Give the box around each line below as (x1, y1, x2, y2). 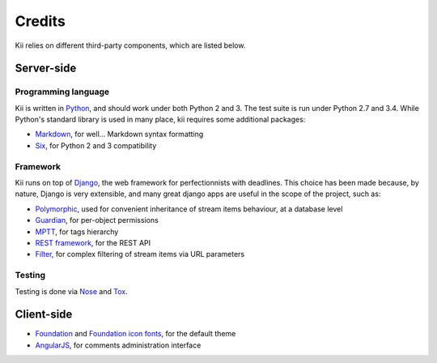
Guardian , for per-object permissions (35, 216, 159, 225)
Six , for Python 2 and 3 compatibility (35, 140, 157, 150)
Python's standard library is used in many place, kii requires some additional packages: (15, 114, 306, 125)
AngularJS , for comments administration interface (35, 340, 202, 350)
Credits (15, 12, 66, 30)
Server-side (15, 62, 77, 75)
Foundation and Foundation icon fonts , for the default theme (35, 329, 236, 339)
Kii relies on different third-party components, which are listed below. (15, 41, 246, 50)
